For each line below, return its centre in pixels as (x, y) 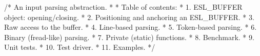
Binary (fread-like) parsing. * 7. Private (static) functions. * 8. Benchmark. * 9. (129, 37)
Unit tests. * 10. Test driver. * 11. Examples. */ (80, 47)
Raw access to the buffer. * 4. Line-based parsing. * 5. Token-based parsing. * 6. (131, 27)
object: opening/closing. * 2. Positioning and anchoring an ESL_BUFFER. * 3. (129, 17)
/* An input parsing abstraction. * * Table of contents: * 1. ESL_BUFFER (123, 7)
